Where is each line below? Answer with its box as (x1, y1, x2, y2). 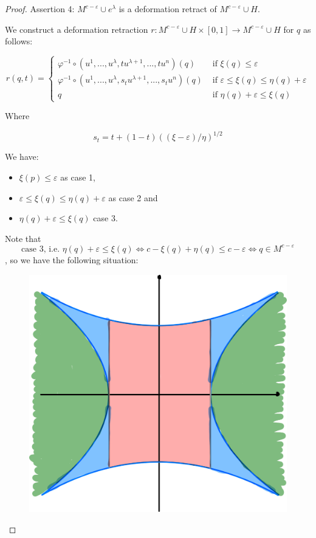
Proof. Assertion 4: (5, 2, 75, 15)
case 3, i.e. (21, 244, 60, 253)
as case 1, (60, 171, 95, 184)
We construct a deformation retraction (5, 22, 148, 35)
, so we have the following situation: (5, 253, 139, 266)
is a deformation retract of (118, 2, 217, 15)
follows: (5, 35, 33, 47)
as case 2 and (108, 191, 158, 204)
